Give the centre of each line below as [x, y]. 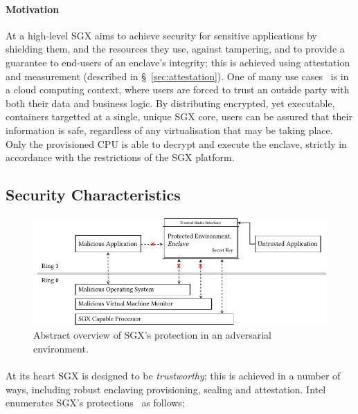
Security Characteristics [93, 195]
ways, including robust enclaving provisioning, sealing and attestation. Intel [166, 389]
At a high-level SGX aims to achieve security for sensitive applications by [161, 35]
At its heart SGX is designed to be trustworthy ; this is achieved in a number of [173, 376]
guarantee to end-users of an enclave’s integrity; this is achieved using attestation [178, 62]
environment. [61, 348]
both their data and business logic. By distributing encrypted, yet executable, [170, 103]
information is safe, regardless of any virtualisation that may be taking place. [169, 130]
